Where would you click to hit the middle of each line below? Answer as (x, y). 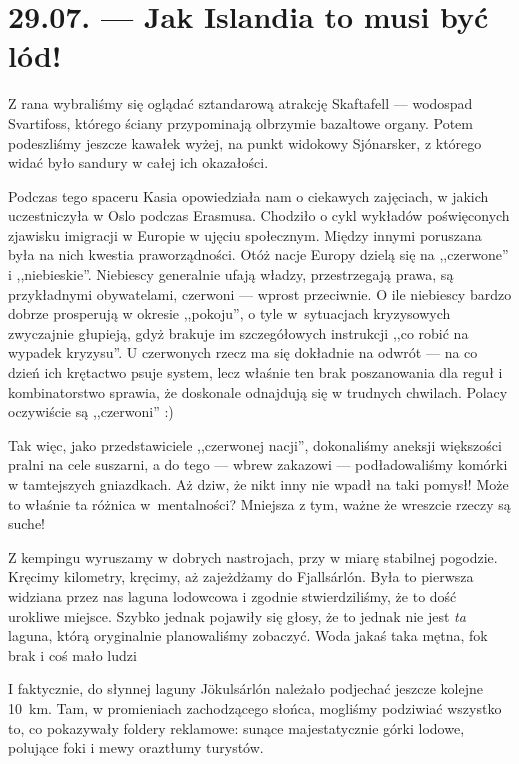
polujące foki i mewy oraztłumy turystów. (136, 747)
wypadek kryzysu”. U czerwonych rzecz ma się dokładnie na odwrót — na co (243, 352)
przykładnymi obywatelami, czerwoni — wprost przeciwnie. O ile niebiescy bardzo (260, 293)
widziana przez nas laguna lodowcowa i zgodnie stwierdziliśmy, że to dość (232, 595)
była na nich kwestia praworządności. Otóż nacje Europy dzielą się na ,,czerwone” (258, 254)
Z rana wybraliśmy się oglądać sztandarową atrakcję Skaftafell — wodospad (240, 103)
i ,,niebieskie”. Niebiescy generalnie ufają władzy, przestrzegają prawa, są (231, 274)
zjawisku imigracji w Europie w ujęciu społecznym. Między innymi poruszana (245, 234)
